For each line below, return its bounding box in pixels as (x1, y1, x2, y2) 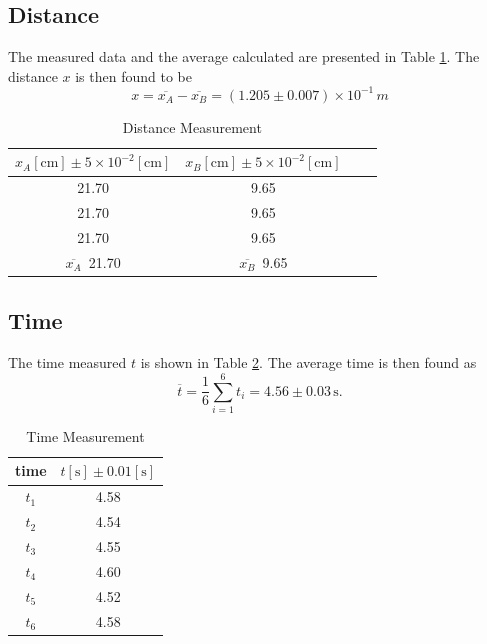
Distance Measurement (122, 116, 262, 137)
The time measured (8, 352, 127, 373)
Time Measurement (26, 425, 145, 446)
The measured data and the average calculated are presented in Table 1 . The (8, 46, 480, 67)
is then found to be (75, 65, 192, 86)
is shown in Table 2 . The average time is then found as (140, 352, 477, 373)
